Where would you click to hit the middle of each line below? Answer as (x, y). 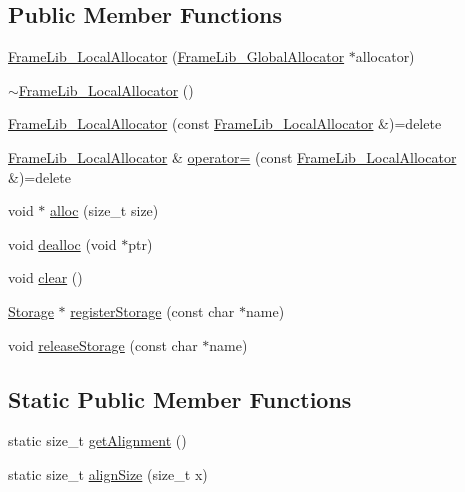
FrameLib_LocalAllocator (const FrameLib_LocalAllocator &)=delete (225, 123)
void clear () (45, 277)
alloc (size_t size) (104, 210)
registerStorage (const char (152, 310)
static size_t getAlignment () (97, 440)
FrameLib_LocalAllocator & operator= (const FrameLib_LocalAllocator (232, 156)
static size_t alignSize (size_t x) (108, 473)
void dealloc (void (62, 243)
